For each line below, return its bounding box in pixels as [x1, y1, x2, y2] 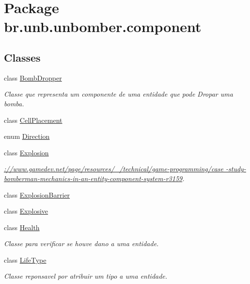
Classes [4, 50, 41, 65]
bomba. [4, 98, 24, 108]
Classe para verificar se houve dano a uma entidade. [4, 238, 159, 249]
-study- [226, 164, 246, 174]
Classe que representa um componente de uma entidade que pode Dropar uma [4, 89, 233, 99]
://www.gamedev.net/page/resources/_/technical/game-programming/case [4, 164, 223, 174]
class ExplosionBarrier [4, 189, 70, 200]
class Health [4, 222, 40, 232]
